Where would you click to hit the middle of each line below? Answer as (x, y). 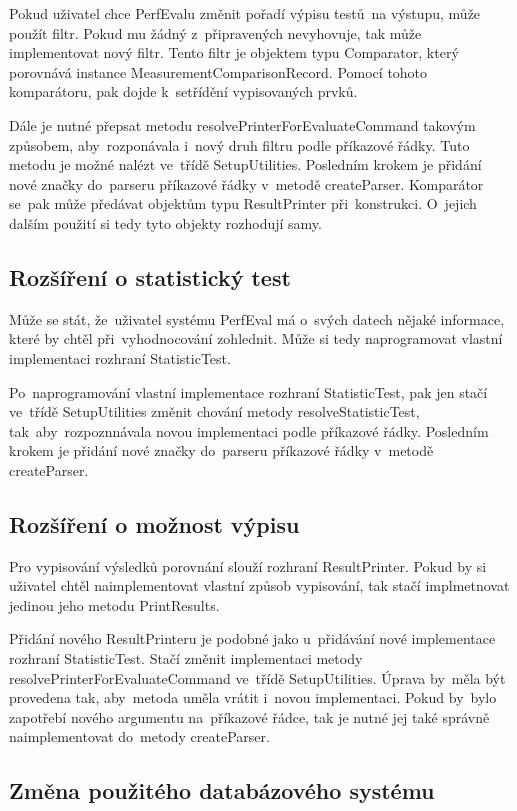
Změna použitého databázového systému (222, 790)
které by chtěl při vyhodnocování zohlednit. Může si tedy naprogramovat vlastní (256, 338)
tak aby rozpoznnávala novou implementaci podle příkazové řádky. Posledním (249, 430)
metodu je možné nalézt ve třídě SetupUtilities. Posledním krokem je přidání (245, 164)
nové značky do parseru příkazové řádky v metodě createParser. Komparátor (246, 183)
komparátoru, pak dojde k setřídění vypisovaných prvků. (183, 91)
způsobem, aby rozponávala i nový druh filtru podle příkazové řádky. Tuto (239, 144)
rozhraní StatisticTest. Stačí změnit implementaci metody (186, 658)
